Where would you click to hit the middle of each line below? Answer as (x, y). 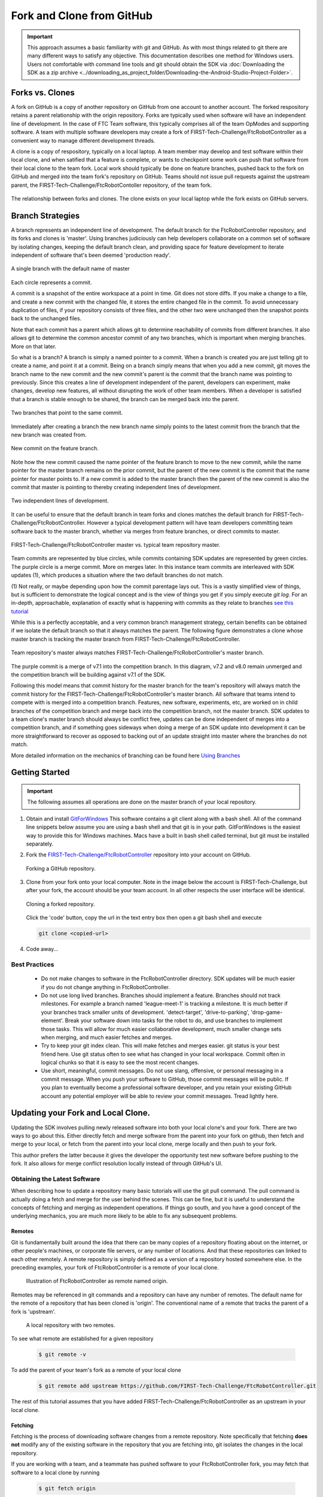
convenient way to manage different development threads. (83, 140)
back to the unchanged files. (46, 319)
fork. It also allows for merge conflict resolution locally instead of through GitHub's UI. (117, 1163)
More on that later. (34, 346)
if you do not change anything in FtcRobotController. (106, 987)
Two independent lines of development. (60, 501)
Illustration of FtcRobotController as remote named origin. (97, 1281)
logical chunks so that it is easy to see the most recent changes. (120, 1062)
